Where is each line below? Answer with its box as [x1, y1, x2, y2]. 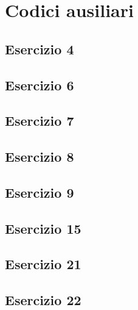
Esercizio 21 [5, 254, 81, 273]
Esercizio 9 [5, 182, 74, 201]
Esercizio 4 [5, 39, 74, 58]
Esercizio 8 [5, 147, 74, 166]
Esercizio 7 [5, 111, 74, 130]
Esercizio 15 [5, 218, 81, 237]
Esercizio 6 [5, 75, 74, 94]
